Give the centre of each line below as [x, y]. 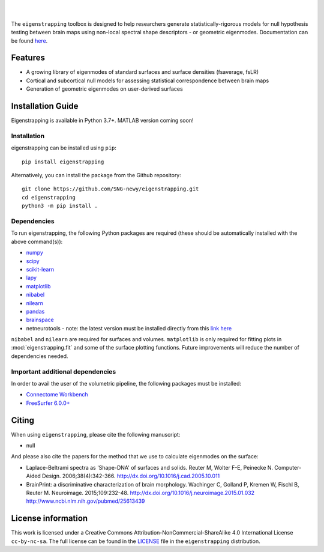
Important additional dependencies [64, 371]
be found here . [29, 41]
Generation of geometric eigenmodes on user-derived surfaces [104, 89]
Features [28, 58]
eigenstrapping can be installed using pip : [64, 148]
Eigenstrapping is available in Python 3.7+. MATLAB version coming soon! [102, 121]
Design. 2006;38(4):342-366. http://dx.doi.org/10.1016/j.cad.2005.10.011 [131, 476]
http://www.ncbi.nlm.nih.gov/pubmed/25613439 [85, 501]
